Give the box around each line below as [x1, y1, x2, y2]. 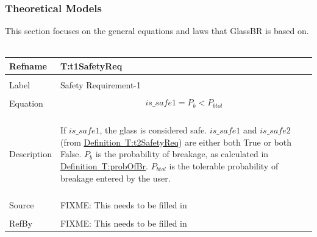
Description [9, 147, 52, 160]
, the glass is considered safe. [99, 124, 207, 136]
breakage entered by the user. [60, 171, 171, 184]
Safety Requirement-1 [60, 79, 141, 91]
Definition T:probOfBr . [60, 159, 148, 172]
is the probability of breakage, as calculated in [95, 147, 269, 160]
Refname [9, 59, 47, 72]
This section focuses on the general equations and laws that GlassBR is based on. [5, 24, 309, 37]
